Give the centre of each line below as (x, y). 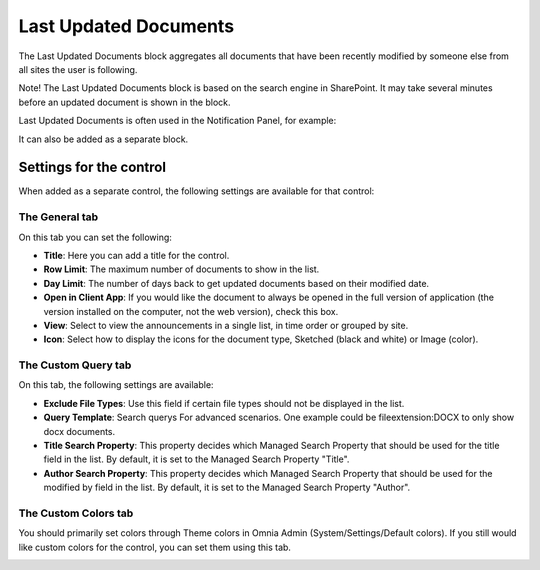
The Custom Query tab (75, 365)
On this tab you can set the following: (95, 237)
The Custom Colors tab (76, 513)
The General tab (58, 217)
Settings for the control (92, 167)
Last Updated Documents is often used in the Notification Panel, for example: (177, 121)
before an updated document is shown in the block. (124, 102)
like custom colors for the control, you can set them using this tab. (155, 547)
